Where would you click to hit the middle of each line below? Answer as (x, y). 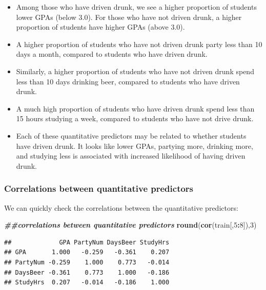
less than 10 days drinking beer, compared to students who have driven (128, 81)
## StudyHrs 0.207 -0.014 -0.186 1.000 (87, 283)
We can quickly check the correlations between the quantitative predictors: (121, 207)
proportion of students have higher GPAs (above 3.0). (100, 27)
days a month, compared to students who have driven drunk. (112, 54)
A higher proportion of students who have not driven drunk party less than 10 (139, 44)
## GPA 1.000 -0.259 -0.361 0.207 (87, 252)
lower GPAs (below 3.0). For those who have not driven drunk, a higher (129, 17)
